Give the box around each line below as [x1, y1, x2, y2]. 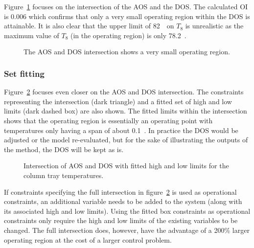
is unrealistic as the [185, 21, 244, 31]
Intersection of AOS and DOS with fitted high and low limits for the [23, 160, 229, 171]
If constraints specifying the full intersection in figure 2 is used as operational [4, 186, 237, 197]
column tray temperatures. [23, 170, 104, 180]
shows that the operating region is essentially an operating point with [4, 115, 213, 125]
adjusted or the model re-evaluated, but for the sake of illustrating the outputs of [4, 135, 248, 145]
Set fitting [4, 67, 45, 79]
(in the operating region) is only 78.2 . [70, 30, 186, 40]
